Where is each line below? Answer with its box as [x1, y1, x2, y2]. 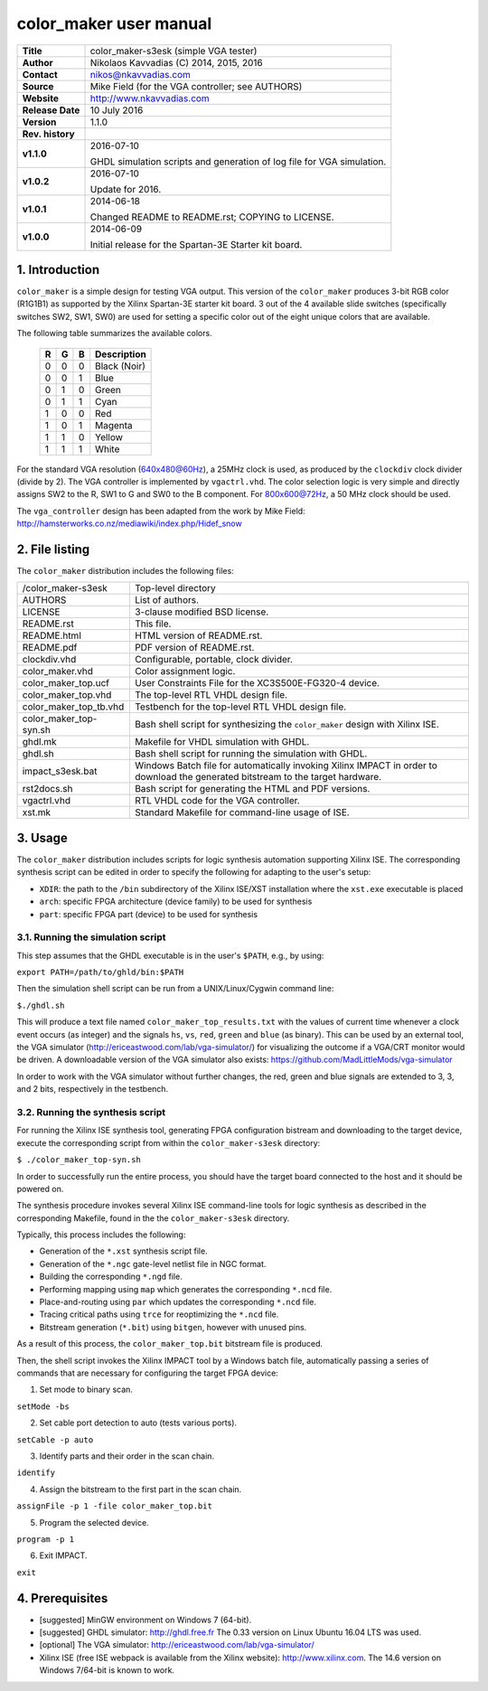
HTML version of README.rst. [134, 629, 263, 642]
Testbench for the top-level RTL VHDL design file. [134, 700, 347, 713]
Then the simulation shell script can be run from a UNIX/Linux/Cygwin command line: [16, 983, 334, 994]
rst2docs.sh [22, 783, 73, 795]
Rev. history [22, 127, 76, 140]
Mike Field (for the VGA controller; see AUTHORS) [89, 80, 303, 92]
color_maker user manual [16, 14, 212, 33]
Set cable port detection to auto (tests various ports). [39, 1417, 238, 1428]
